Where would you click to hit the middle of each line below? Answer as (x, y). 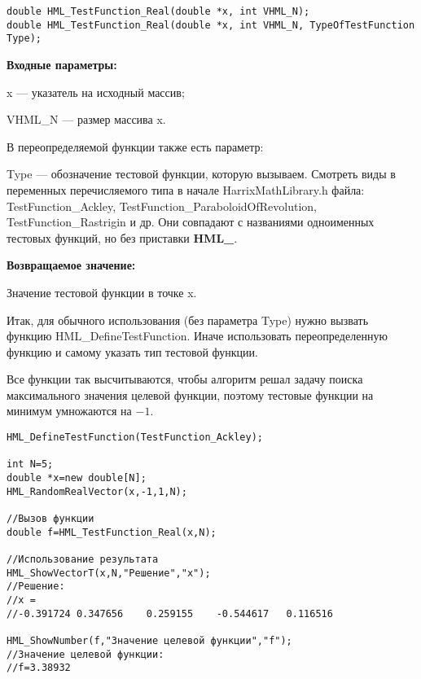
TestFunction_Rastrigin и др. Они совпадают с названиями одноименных (191, 222)
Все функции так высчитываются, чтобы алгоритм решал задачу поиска (185, 379)
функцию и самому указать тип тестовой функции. (132, 351)
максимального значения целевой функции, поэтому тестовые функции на (190, 394)
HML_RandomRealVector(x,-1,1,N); (97, 491)
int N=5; (30, 464)
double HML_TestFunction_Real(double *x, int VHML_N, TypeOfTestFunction (211, 25)
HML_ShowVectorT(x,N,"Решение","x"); (109, 573)
